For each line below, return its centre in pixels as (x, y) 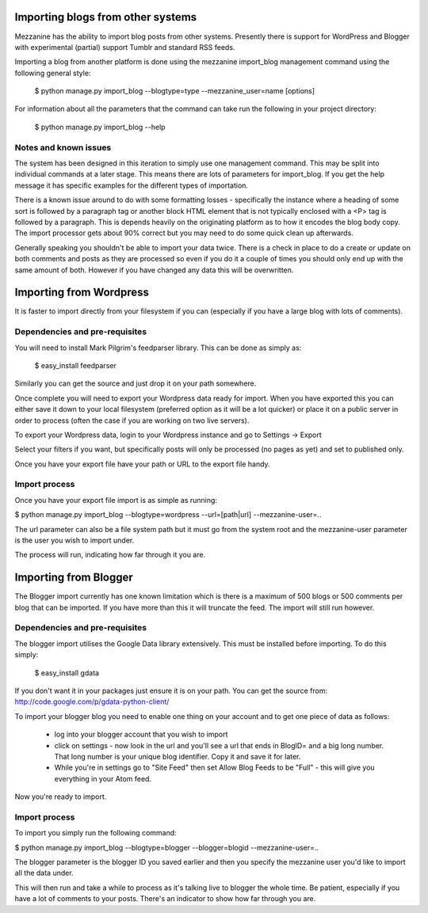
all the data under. (44, 873)
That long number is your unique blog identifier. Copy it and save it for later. (178, 756)
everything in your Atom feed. (103, 778)
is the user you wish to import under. (75, 540)
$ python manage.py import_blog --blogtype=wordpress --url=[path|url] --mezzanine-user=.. (168, 515)
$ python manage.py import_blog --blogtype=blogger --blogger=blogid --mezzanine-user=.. (167, 847)
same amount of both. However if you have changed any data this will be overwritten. (154, 270)
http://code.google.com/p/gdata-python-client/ (92, 702)
